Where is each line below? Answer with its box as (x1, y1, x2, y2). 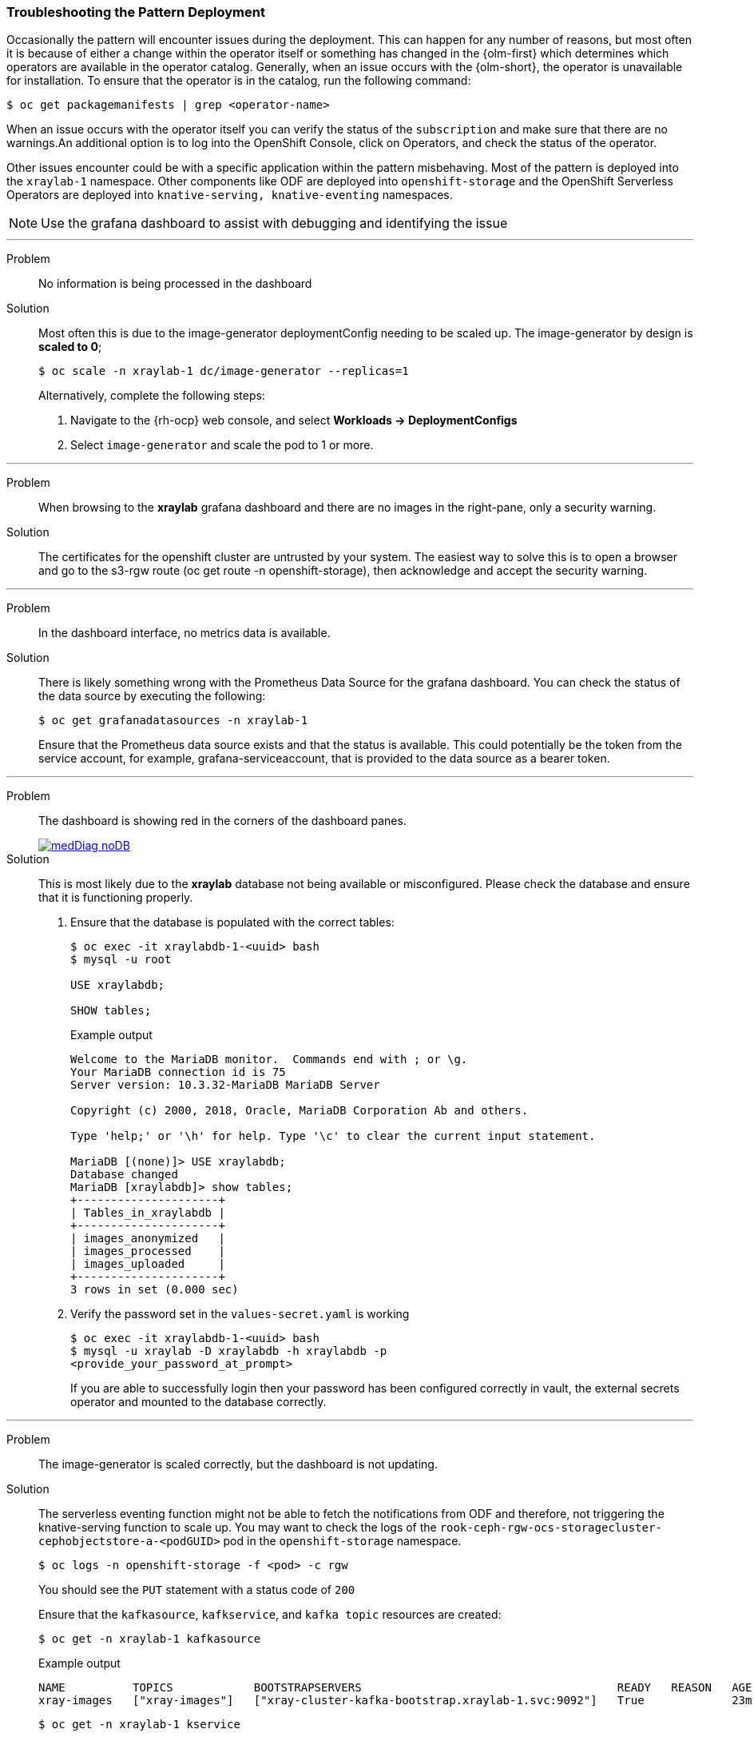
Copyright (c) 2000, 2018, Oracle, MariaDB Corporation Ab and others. (70, 1104, 529, 1117)
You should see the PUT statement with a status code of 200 (38, 1583, 355, 1597)
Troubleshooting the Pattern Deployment (6, 4, 265, 20)
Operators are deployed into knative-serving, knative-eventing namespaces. (6, 188, 453, 202)
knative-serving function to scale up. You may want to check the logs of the (38, 1520, 437, 1535)
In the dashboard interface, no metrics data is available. (38, 626, 331, 640)
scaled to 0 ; (38, 340, 102, 354)
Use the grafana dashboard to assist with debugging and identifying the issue (41, 215, 508, 232)
